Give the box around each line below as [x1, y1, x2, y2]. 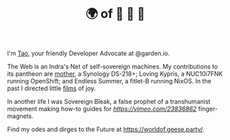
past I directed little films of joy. [7, 84, 96, 93]
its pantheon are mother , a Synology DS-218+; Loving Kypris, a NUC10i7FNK [7, 70, 223, 78]
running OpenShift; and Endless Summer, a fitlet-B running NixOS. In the [7, 77, 211, 85]
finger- [198, 104, 218, 113]
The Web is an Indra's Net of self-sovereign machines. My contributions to [7, 63, 218, 71]
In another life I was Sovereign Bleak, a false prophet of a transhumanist [7, 98, 211, 106]
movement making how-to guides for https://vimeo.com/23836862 [7, 104, 197, 113]
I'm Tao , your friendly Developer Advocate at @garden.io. [7, 49, 170, 57]
